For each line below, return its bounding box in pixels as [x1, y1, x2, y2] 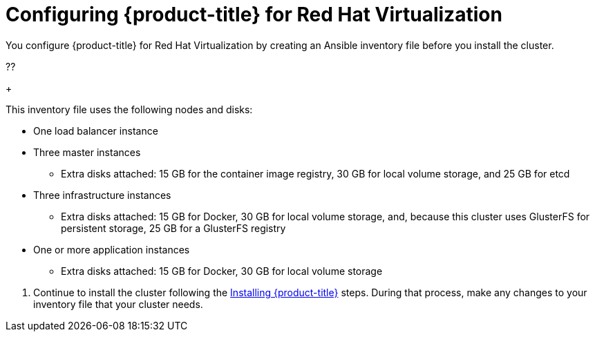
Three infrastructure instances [33, 189, 171, 201]
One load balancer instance [33, 124, 158, 137]
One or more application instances [33, 243, 190, 256]
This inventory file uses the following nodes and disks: [6, 103, 253, 115]
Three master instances [33, 146, 141, 158]
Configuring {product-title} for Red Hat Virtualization [6, 3, 502, 26]
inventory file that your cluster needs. [33, 298, 203, 310]
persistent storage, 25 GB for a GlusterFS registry [61, 222, 286, 234]
